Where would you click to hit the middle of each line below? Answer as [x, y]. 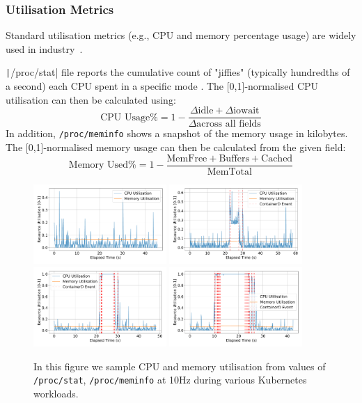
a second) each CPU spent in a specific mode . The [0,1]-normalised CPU [162, 86]
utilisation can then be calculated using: [91, 99]
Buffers [234, 158]
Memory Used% [102, 165]
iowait [246, 111]
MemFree [187, 158]
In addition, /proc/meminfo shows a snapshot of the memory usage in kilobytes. [177, 133]
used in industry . [44, 48]
